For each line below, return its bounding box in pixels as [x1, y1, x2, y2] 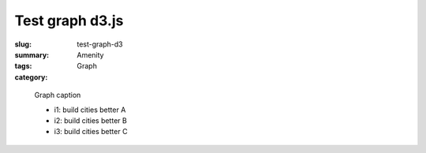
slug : [14, 39, 32, 49]
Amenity [77, 50, 104, 59]
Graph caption [34, 91, 81, 100]
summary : [14, 50, 50, 59]
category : [14, 72, 48, 82]
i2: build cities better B [54, 115, 128, 125]
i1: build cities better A [54, 105, 126, 114]
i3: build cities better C [54, 127, 128, 136]
